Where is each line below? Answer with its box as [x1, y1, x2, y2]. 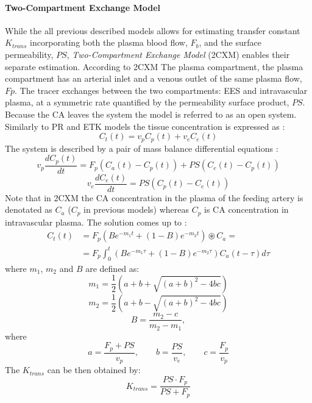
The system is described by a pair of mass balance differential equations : [5, 141, 278, 154]
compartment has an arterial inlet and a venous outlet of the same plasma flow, [5, 72, 302, 85]
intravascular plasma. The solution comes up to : [5, 215, 187, 228]
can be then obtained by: [47, 363, 141, 376]
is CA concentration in [204, 203, 289, 216]
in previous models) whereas [83, 203, 189, 216]
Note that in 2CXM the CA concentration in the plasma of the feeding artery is [5, 191, 303, 204]
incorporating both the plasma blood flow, [29, 36, 188, 49]
